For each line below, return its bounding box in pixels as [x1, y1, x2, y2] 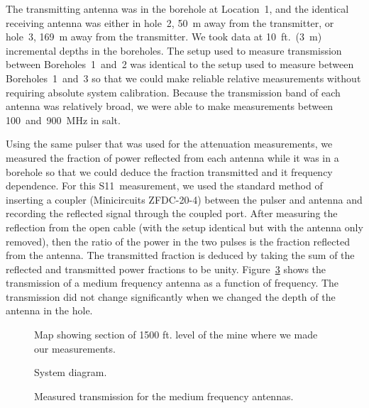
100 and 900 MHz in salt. [6, 112, 121, 127]
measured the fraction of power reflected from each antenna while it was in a [6, 150, 339, 165]
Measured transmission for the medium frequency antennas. [34, 388, 294, 403]
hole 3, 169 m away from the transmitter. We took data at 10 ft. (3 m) [6, 29, 322, 44]
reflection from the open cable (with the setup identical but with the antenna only [6, 219, 363, 234]
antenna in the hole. [6, 303, 93, 318]
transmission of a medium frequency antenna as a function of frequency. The [6, 275, 339, 290]
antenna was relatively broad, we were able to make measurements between [6, 99, 334, 114]
